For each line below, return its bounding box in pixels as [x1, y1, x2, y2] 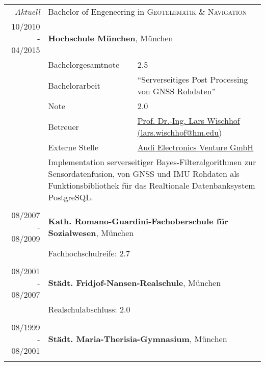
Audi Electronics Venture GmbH [137, 141, 254, 153]
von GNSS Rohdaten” [137, 85, 216, 97]
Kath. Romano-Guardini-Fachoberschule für [48, 215, 229, 227]
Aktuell [15, 6, 40, 17]
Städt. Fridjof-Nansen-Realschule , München [48, 277, 221, 289]
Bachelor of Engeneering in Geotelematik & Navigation [48, 6, 247, 17]
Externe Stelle [48, 141, 99, 153]
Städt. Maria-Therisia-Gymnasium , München [48, 333, 227, 345]
